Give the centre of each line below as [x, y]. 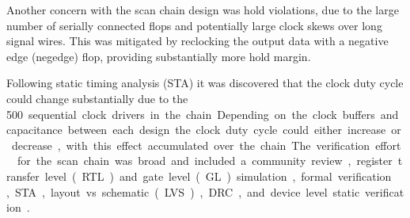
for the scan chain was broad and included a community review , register [205, 161]
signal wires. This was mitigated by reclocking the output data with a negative [197, 41]
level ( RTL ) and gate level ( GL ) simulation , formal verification [218, 176]
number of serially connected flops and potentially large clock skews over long [194, 25]
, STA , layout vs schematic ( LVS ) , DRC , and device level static [183, 191]
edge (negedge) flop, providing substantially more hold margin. [159, 56]
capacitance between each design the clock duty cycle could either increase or [204, 130]
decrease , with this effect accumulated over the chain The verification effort [206, 145]
